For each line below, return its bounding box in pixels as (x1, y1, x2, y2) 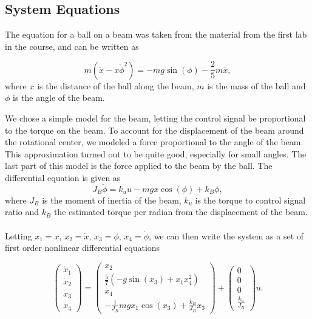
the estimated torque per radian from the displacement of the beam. (53, 205, 308, 218)
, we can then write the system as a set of (149, 229, 304, 242)
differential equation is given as (5, 171, 121, 184)
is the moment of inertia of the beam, (42, 193, 181, 206)
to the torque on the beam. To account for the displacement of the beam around (5, 123, 304, 136)
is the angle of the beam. (13, 91, 105, 104)
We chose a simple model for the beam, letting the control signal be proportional (5, 112, 306, 125)
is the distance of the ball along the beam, (37, 79, 194, 92)
